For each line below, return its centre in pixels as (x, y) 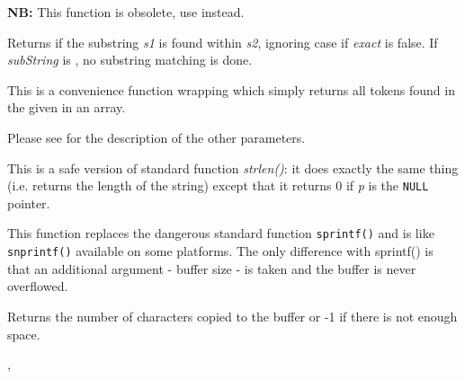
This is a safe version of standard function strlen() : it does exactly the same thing (233, 167)
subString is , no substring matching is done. (130, 60)
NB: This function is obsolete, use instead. (126, 12)
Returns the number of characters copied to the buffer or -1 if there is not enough (232, 316)
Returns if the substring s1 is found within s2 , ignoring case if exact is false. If (223, 42)
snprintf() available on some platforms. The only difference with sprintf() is (220, 251)
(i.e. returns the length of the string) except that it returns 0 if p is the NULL (218, 185)
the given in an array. (67, 107)
